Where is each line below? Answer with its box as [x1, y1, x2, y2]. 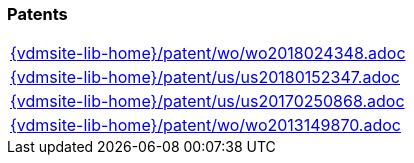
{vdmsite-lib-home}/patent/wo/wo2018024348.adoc [10, 43, 406, 64]
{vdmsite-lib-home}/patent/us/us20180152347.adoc [10, 67, 400, 88]
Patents [7, 4, 68, 24]
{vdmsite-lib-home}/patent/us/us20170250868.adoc [10, 91, 405, 112]
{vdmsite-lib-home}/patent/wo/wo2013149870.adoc [10, 115, 401, 136]
